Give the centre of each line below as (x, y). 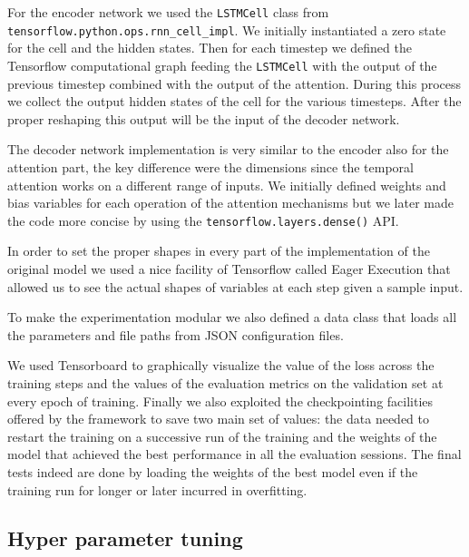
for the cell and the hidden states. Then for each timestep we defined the (210, 48)
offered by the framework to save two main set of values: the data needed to (218, 419)
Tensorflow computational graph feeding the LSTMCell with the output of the (222, 65)
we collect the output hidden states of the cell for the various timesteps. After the (234, 101)
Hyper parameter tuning (125, 538)
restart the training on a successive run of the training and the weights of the (222, 436)
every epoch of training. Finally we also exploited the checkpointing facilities (220, 401)
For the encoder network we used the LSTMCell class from (168, 12)
